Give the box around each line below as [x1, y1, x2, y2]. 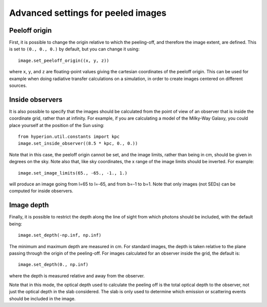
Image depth [9, 201, 49, 210]
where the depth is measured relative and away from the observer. [9, 272, 145, 279]
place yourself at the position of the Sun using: [9, 122, 105, 128]
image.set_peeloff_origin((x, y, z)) [18, 57, 110, 63]
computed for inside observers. [9, 188, 74, 194]
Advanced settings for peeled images [9, 7, 167, 18]
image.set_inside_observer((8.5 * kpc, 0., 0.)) [18, 141, 138, 146]
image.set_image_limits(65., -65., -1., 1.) [18, 170, 128, 175]
